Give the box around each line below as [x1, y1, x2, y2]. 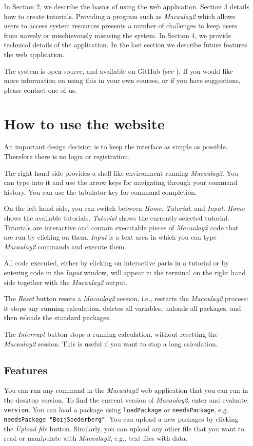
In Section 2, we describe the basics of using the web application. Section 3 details [4, 1, 250, 11]
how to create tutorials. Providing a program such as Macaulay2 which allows [4, 11, 235, 21]
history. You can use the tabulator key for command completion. [4, 186, 197, 197]
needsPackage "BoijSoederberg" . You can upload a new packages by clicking [4, 414, 238, 424]
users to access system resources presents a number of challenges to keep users [4, 20, 237, 31]
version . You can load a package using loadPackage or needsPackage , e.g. [4, 404, 229, 414]
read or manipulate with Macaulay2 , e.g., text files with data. [4, 433, 188, 443]
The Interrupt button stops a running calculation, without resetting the [4, 328, 218, 339]
